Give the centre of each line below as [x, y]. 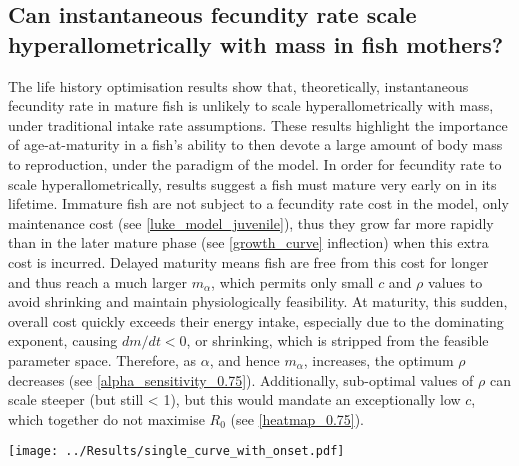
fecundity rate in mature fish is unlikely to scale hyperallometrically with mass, [251, 105]
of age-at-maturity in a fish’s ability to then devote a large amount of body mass [255, 144]
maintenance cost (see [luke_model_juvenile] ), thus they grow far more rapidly [251, 222]
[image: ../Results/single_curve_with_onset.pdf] [176, 451]
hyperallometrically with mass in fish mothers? [256, 43]
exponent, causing [63, 340]
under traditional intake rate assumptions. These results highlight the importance [258, 124]
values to [455, 281]
